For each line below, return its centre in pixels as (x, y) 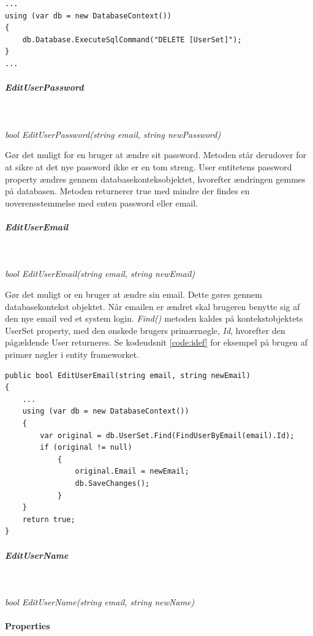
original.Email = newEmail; (132, 471)
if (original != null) (86, 448)
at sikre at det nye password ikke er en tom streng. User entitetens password (149, 166)
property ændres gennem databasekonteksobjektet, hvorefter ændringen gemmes (155, 179)
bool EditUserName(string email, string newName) (100, 602)
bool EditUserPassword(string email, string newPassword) (113, 134)
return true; (49, 519)
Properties (28, 626)
